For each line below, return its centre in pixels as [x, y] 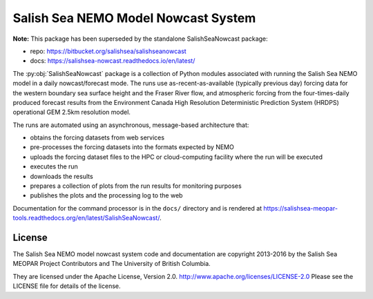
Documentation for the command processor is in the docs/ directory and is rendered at [137, 208]
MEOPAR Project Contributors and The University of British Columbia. [112, 264]
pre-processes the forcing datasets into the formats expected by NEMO [132, 147]
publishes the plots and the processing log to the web [106, 195]
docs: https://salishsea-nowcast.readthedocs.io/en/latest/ [113, 61]
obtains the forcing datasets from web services [97, 137]
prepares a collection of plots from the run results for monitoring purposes [136, 186]
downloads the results [61, 176]
